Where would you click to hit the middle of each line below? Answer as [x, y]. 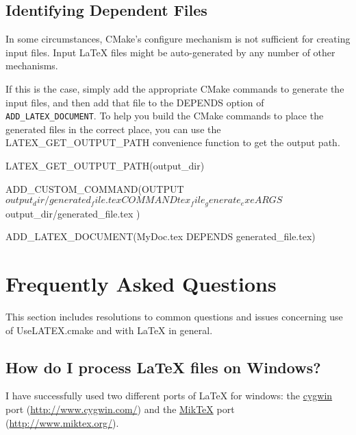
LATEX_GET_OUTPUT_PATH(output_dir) [105, 166]
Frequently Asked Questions [141, 284]
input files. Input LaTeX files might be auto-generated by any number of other [170, 52]
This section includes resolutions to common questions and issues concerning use [174, 316]
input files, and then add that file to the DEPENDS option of [135, 102]
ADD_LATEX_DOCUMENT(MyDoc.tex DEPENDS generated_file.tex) [161, 236]
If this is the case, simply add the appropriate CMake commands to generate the [175, 88]
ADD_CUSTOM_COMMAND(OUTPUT [95, 188]
